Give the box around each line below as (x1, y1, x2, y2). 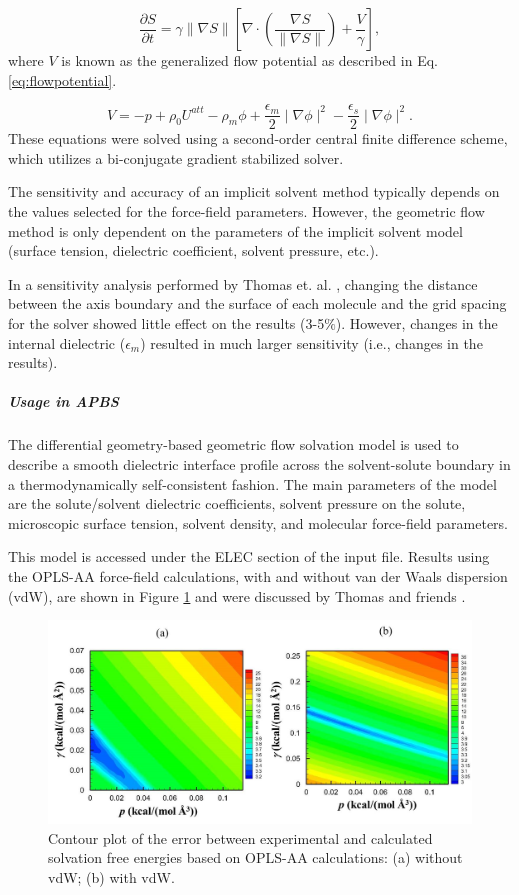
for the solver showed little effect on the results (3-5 (8, 313, 325, 333)
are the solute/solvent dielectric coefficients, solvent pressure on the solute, (8, 493, 466, 514)
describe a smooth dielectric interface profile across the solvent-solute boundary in (8, 453, 511, 474)
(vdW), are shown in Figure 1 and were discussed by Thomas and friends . (8, 585, 466, 606)
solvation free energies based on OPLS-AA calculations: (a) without (48, 847, 463, 868)
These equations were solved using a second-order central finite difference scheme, (8, 128, 508, 149)
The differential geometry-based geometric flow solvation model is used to (8, 434, 459, 455)
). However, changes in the (335, 313, 498, 333)
